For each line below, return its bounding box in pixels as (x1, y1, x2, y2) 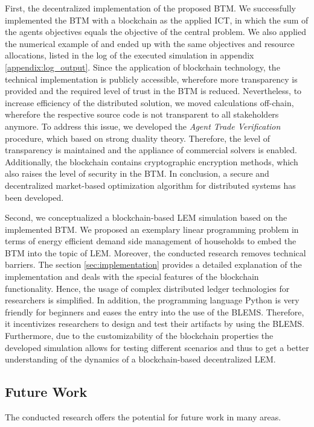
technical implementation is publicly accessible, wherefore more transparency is (5, 72, 298, 85)
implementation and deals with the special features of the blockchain (5, 270, 259, 283)
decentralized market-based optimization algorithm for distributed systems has (5, 179, 296, 191)
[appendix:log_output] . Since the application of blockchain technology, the (5, 60, 280, 73)
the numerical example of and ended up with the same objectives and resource (5, 37, 295, 49)
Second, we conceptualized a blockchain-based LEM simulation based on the (5, 211, 287, 224)
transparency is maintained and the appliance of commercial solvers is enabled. (5, 144, 297, 156)
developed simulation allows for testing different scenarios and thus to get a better (5, 341, 309, 353)
